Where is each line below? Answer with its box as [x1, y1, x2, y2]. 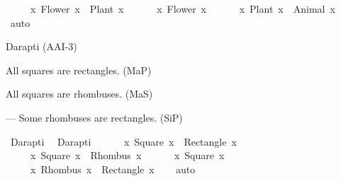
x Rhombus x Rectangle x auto [30, 161, 196, 176]
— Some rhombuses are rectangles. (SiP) [6, 110, 183, 124]
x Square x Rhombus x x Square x [30, 148, 225, 163]
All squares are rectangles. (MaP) [6, 62, 152, 77]
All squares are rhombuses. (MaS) [6, 86, 153, 101]
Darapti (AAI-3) [6, 39, 77, 54]
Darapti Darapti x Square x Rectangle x [10, 134, 237, 148]
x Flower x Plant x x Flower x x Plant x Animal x [30, 1, 335, 16]
